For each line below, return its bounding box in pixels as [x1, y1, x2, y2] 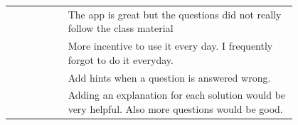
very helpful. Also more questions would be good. [68, 102, 283, 116]
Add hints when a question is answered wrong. [68, 70, 271, 85]
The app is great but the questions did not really [68, 6, 282, 21]
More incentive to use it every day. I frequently [68, 38, 273, 53]
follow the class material [68, 21, 174, 36]
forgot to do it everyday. [68, 52, 174, 67]
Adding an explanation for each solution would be [68, 87, 286, 102]
